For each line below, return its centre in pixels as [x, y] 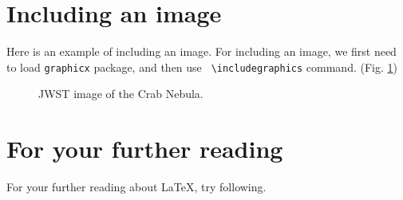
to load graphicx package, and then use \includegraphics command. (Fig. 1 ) [202, 67]
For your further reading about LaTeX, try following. [136, 187]
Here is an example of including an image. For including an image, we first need [201, 51]
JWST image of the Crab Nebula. [121, 94]
